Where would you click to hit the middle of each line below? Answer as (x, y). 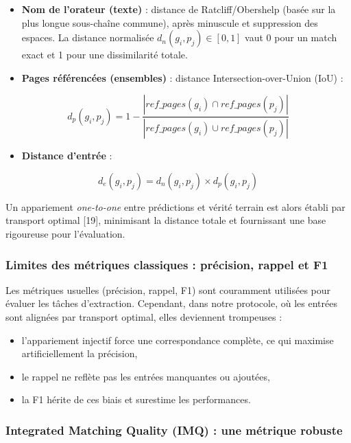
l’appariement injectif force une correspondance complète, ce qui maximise (178, 340)
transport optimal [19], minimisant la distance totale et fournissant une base (166, 220)
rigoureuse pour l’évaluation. (65, 234)
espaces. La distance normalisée (88, 37)
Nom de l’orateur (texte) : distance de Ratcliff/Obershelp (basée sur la (179, 9)
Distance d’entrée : (67, 156)
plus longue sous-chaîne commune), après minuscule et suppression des (170, 22)
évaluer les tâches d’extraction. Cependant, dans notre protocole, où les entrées (171, 303)
